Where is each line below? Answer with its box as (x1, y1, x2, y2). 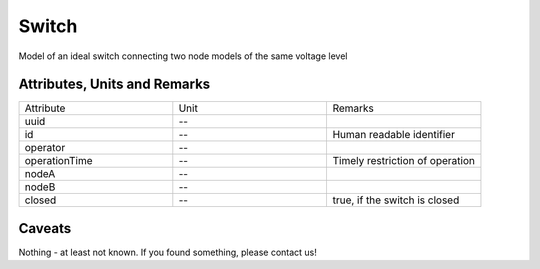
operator (24, 141, 66, 155)
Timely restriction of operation (332, 154, 475, 168)
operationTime (24, 154, 94, 168)
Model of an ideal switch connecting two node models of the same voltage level (18, 50, 348, 62)
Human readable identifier (332, 128, 455, 142)
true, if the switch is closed (332, 193, 460, 207)
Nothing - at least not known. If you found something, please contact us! (18, 246, 317, 258)
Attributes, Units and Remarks (18, 76, 211, 93)
